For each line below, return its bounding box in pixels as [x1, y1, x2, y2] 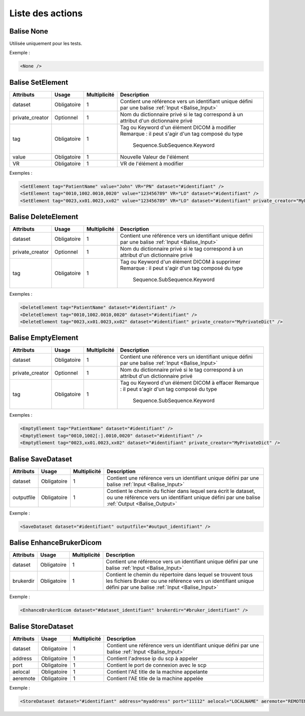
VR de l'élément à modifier [120, 160, 184, 167]
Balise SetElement [9, 78, 69, 86]
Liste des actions [9, 8, 83, 19]
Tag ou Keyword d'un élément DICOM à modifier [120, 123, 236, 131]
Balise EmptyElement [9, 333, 79, 343]
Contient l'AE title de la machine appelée [107, 675, 203, 682]
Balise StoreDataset [9, 622, 74, 631]
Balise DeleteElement [9, 212, 78, 221]
